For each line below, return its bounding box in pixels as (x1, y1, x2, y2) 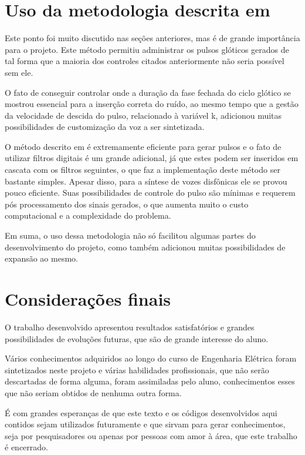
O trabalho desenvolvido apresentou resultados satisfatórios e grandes (5, 320, 255, 333)
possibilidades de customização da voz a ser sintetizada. (5, 121, 205, 133)
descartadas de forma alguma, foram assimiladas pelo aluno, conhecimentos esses (5, 375, 295, 387)
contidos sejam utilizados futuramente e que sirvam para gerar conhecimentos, (5, 418, 286, 430)
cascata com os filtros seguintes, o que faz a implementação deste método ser (5, 163, 280, 176)
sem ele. (5, 66, 33, 78)
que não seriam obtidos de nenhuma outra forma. (5, 386, 182, 399)
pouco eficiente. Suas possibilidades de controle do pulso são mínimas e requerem (5, 186, 296, 199)
